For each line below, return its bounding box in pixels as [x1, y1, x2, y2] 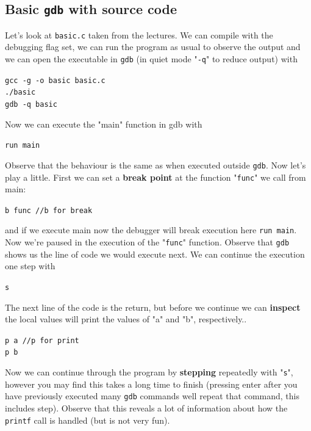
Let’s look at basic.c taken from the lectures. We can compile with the [5, 28, 273, 41]
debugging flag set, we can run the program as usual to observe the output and [5, 40, 301, 53]
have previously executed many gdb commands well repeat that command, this [5, 389, 299, 402]
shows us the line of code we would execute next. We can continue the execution [5, 247, 305, 260]
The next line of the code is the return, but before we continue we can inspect [5, 300, 301, 313]
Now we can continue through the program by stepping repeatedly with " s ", [5, 366, 293, 378]
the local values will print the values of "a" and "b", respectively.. [5, 313, 247, 325]
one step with [5, 259, 55, 272]
